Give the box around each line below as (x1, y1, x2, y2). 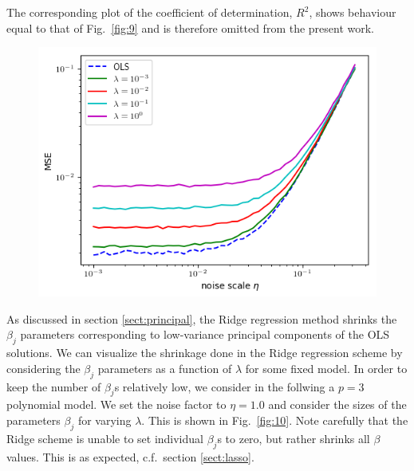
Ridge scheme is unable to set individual (6, 430, 203, 446)
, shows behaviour (309, 4, 396, 20)
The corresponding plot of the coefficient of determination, (6, 4, 293, 20)
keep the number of (6, 378, 101, 394)
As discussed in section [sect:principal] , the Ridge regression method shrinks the (6, 310, 397, 327)
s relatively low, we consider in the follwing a (114, 378, 335, 394)
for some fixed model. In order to (245, 359, 408, 376)
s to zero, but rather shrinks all (217, 430, 370, 446)
